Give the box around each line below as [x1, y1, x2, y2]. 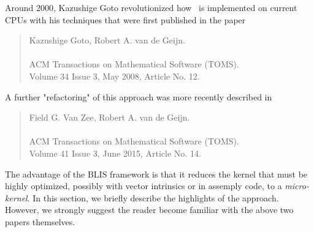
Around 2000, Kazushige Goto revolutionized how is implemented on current [5, 1, 297, 13]
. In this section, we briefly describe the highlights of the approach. [27, 191, 279, 204]
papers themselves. [5, 215, 75, 228]
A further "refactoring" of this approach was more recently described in [5, 90, 272, 103]
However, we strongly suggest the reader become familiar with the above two [5, 203, 294, 216]
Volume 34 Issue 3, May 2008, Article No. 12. [29, 69, 200, 82]
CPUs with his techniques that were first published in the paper [5, 13, 246, 26]
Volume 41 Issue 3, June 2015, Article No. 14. [29, 146, 201, 159]
